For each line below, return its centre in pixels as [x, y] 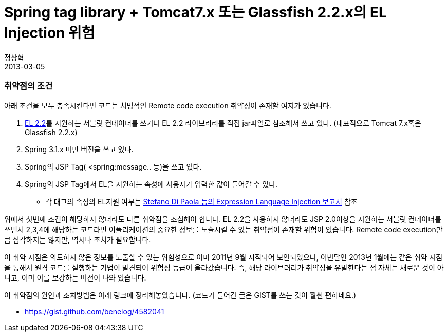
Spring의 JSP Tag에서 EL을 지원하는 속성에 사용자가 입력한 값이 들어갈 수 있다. [151, 184]
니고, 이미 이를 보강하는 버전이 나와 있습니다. [75, 277]
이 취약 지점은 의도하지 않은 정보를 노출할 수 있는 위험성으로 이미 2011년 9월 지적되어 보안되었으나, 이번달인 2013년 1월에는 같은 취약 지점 [223, 257]
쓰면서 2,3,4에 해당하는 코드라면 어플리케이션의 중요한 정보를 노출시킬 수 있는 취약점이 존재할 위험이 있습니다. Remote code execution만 [223, 229]
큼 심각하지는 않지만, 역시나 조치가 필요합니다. [78, 239]
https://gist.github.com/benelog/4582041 [95, 311]
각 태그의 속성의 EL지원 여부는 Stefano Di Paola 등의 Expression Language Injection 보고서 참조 [201, 201]
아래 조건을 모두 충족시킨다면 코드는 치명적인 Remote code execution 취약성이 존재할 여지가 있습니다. [168, 105]
